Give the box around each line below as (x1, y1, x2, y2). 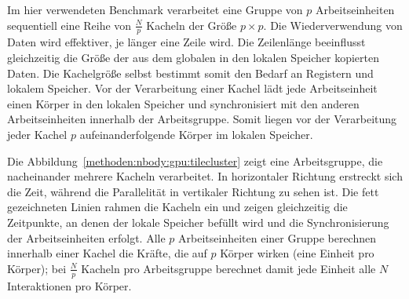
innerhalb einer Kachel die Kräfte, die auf (7, 245, 207, 261)
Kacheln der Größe (146, 16, 237, 33)
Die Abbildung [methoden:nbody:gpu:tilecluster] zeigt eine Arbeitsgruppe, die (7, 152, 383, 169)
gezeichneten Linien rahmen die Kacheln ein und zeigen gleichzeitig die (7, 199, 348, 215)
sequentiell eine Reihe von (7, 16, 132, 33)
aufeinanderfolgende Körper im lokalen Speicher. (79, 126, 313, 142)
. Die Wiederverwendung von (263, 16, 403, 33)
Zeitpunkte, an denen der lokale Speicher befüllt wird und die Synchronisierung (7, 213, 389, 230)
